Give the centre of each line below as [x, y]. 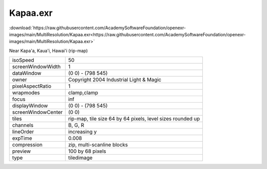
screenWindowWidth [37, 67]
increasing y [83, 132]
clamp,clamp [83, 93]
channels [23, 125]
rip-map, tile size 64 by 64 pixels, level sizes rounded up [134, 119]
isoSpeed [23, 60]
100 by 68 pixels [87, 151]
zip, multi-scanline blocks [98, 145]
